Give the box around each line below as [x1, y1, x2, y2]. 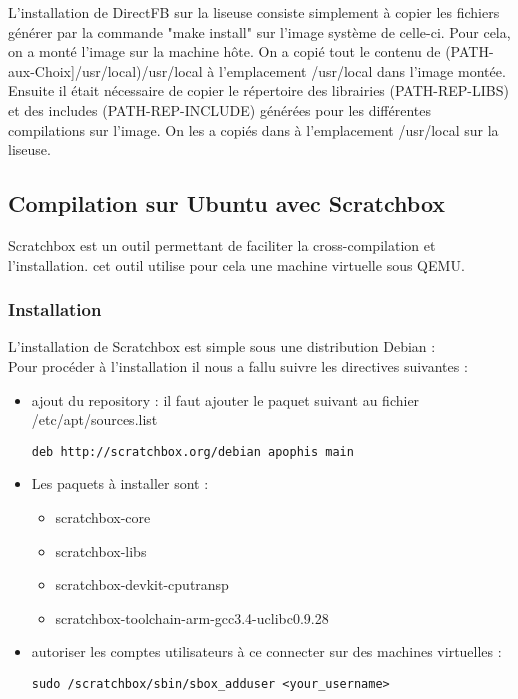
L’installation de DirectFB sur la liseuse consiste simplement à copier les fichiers [8, 2, 500, 22]
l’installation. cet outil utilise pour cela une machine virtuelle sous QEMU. [8, 254, 465, 275]
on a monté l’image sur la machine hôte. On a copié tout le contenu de [8, 41, 441, 62]
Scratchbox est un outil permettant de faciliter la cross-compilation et [8, 234, 436, 255]
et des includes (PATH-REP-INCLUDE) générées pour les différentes [8, 99, 431, 120]
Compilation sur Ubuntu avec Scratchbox [8, 188, 446, 219]
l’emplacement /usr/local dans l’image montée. [219, 60, 506, 81]
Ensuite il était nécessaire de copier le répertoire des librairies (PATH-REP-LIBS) [8, 80, 509, 101]
